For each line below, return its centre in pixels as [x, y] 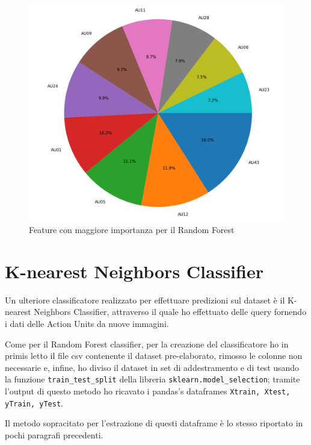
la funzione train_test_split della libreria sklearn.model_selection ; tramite [152, 379]
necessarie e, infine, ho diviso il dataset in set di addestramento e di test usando [152, 367]
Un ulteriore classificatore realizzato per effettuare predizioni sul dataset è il [145, 300]
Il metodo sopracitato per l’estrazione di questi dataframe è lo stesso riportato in [154, 423]
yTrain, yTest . [34, 403]
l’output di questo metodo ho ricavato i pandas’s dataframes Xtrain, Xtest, [148, 391]
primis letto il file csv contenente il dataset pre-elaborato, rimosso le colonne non [154, 356]
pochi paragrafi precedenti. [54, 434]
